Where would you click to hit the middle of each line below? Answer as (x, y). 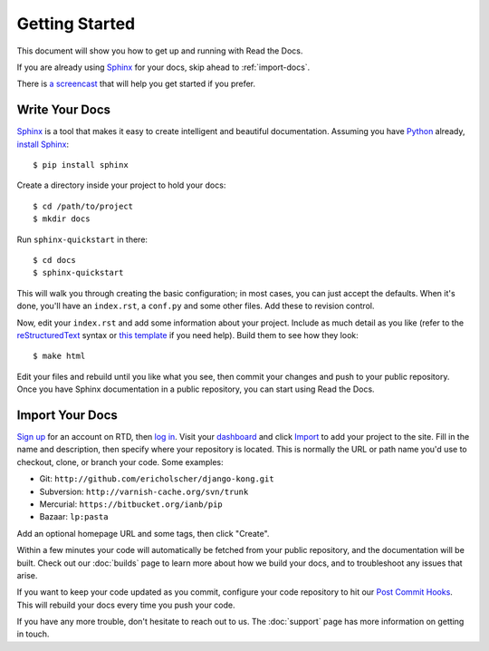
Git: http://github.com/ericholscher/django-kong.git (157, 479)
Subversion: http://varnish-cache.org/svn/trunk (144, 491)
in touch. (33, 634)
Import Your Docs (67, 415)
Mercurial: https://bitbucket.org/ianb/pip (131, 504)
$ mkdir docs (62, 219)
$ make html (59, 356)
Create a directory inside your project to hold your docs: (121, 185)
